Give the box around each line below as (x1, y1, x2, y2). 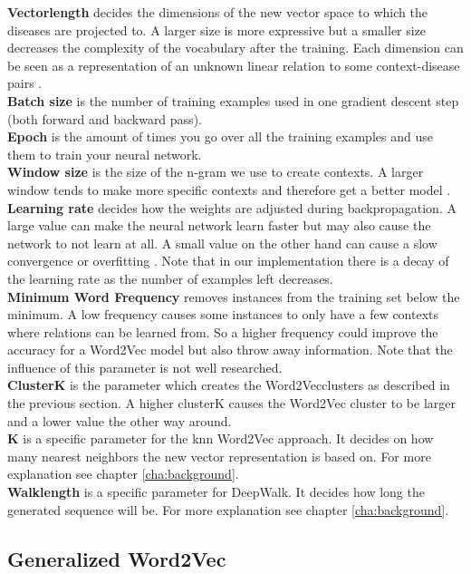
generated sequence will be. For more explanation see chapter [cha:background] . (7, 500, 449, 519)
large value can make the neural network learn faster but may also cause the (7, 216, 431, 235)
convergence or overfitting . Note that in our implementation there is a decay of (7, 251, 449, 270)
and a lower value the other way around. (7, 411, 232, 430)
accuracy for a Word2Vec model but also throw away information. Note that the (7, 340, 453, 359)
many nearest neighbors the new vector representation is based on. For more (7, 446, 431, 465)
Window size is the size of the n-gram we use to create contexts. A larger (7, 162, 424, 181)
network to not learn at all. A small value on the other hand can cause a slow (7, 233, 437, 252)
